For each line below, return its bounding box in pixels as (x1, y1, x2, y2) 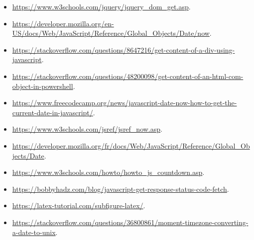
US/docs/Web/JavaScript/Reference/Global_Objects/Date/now (12, 28, 210, 38)
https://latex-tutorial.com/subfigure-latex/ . (12, 200, 145, 211)
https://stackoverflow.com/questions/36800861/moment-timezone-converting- (12, 217, 249, 227)
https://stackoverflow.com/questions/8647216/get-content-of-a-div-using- (12, 44, 235, 55)
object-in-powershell (12, 80, 73, 91)
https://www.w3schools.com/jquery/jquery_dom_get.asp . (12, 1, 191, 11)
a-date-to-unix (12, 227, 56, 237)
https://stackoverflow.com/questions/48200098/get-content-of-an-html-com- (12, 71, 244, 81)
